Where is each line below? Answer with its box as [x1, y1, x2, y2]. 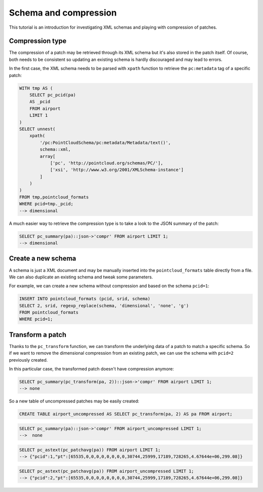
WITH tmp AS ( [19, 85, 53, 91]
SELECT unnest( [19, 126, 56, 131]
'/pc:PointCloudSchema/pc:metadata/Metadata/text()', [39, 140, 171, 146]
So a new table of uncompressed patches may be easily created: [9, 398, 139, 404]
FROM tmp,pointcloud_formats [19, 194, 89, 200]
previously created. [9, 357, 48, 363]
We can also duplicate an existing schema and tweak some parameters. [9, 274, 153, 280]
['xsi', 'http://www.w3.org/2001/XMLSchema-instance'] [50, 167, 184, 173]
